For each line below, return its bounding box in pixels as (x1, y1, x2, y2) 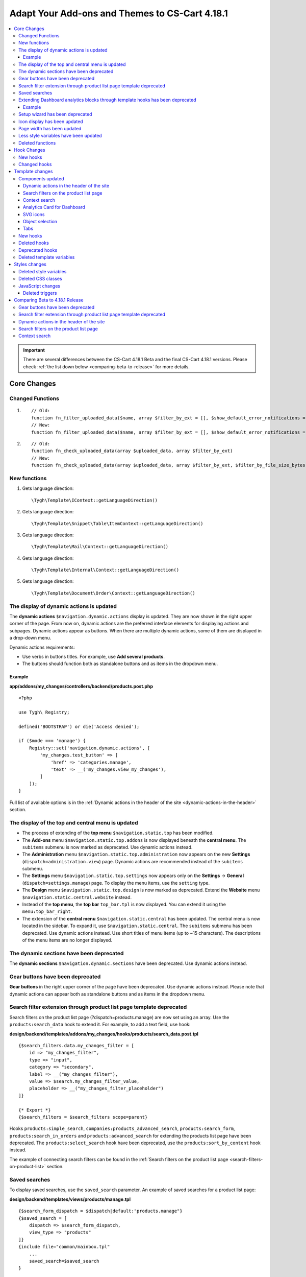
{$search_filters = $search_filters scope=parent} (18, 1114, 148, 1120)
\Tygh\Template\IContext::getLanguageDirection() (31, 497, 158, 503)
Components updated (18, 175, 64, 181)
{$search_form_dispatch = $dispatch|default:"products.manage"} (18, 1208, 183, 1214)
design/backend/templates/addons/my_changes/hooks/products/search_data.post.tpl (9, 1031, 199, 1037)
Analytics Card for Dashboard (23, 204, 85, 210)
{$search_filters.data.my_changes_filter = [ (18, 1043, 135, 1048)
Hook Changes (14, 147, 45, 153)
